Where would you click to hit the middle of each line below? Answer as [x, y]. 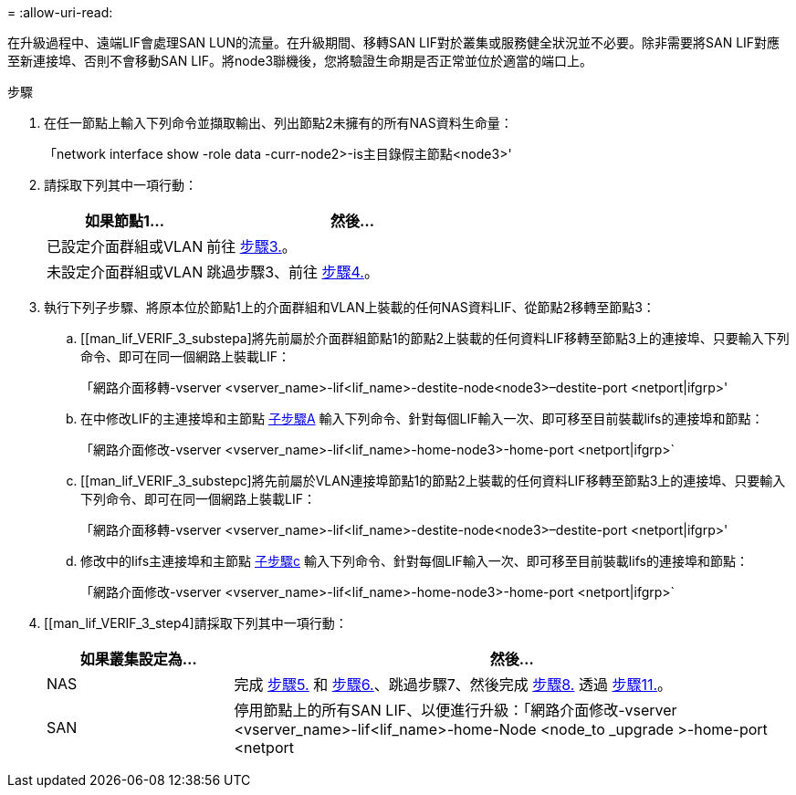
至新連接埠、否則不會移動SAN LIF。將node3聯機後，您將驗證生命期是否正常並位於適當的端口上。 [300, 61]
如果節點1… [125, 221]
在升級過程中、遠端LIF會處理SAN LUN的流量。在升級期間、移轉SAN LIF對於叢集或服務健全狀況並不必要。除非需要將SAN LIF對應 [394, 42]
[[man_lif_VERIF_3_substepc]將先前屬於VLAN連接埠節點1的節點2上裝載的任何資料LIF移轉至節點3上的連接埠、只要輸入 [433, 481]
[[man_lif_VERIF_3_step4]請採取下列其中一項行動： [196, 623]
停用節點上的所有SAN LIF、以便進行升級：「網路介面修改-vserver [456, 710]
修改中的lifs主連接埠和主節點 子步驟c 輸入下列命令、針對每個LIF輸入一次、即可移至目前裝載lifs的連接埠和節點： [414, 561]
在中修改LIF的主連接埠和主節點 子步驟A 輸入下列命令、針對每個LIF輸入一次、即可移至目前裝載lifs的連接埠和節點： [422, 418]
